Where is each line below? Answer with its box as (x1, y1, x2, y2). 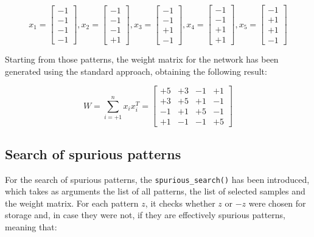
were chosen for (248, 196, 306, 209)
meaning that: (5, 221, 57, 233)
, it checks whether (145, 196, 215, 209)
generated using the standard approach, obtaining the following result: (5, 64, 267, 77)
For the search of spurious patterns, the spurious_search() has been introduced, (5, 173, 310, 185)
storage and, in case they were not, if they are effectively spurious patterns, (5, 208, 285, 221)
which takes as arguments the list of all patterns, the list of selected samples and (5, 185, 305, 197)
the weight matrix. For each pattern (5, 196, 139, 209)
